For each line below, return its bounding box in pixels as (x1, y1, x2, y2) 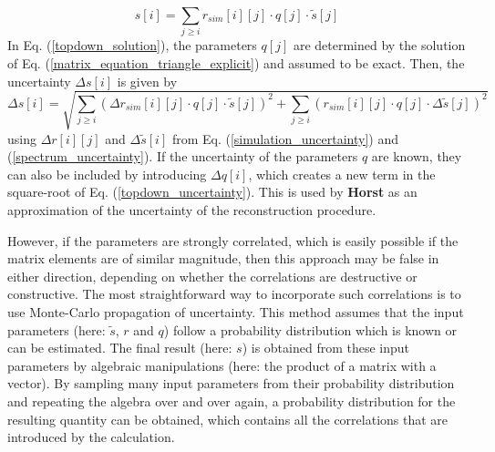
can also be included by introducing (7, 164, 207, 183)
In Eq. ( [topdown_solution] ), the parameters (7, 36, 257, 55)
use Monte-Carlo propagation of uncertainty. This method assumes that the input (7, 303, 464, 321)
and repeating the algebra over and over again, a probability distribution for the (7, 391, 456, 410)
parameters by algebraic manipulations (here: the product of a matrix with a (7, 355, 437, 375)
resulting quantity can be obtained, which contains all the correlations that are (7, 409, 449, 428)
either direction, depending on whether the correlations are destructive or (7, 266, 418, 285)
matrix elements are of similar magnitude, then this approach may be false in (7, 249, 439, 268)
